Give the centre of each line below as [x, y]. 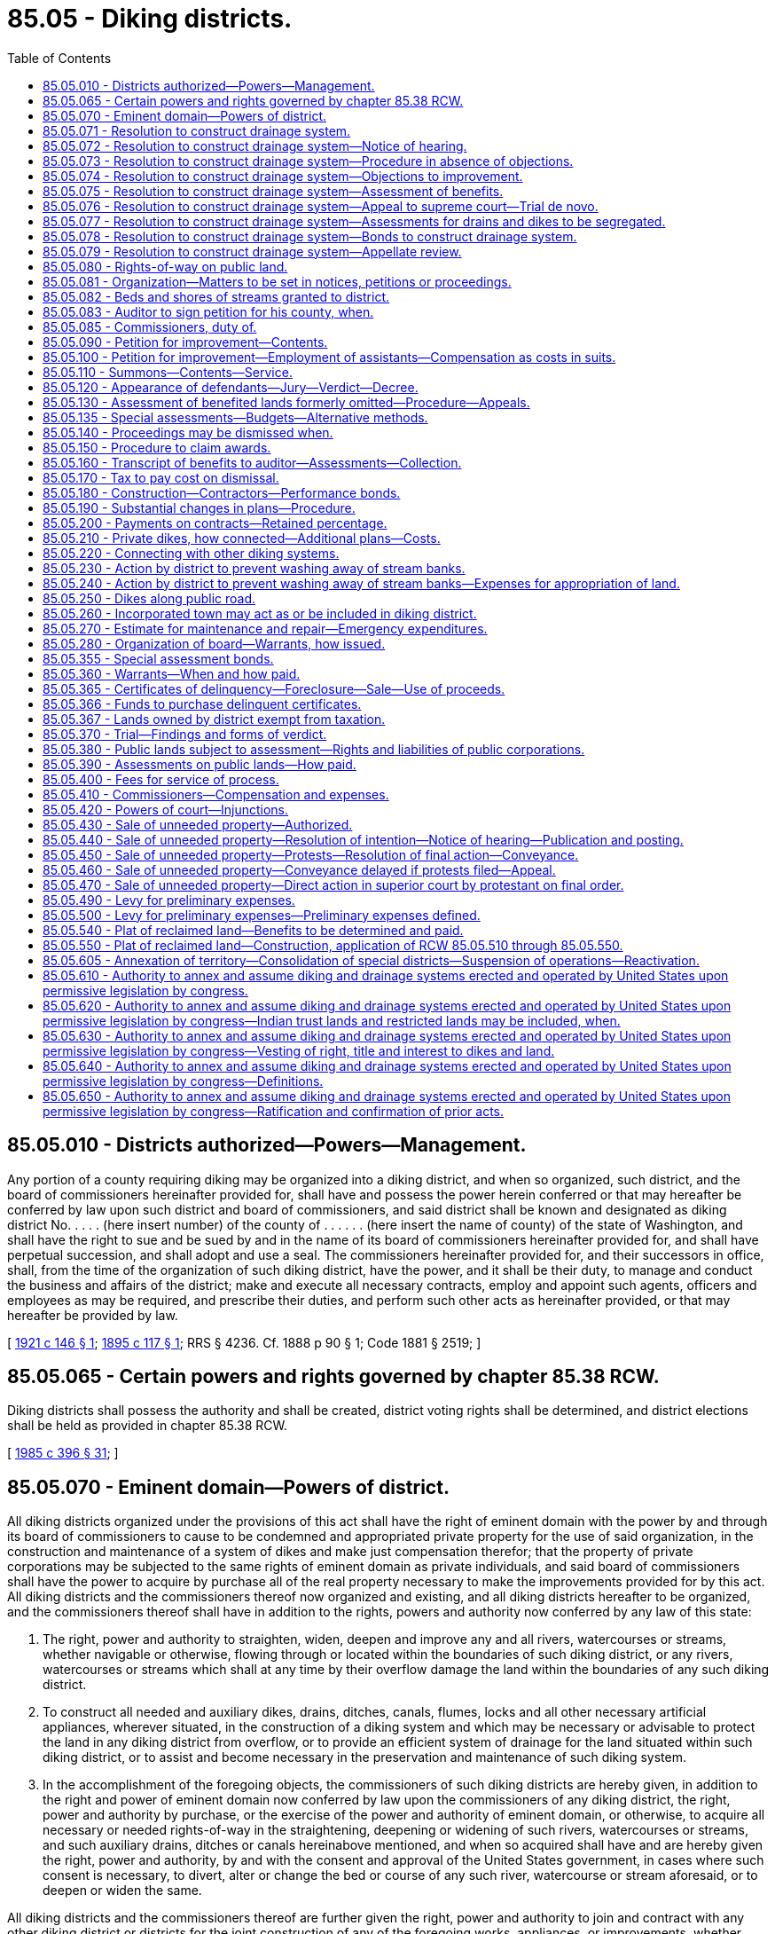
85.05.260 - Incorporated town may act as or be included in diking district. [260, 613]
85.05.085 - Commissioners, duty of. [150, 326]
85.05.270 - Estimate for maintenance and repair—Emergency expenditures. [265, 628]
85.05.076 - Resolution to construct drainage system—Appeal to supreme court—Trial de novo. [321, 206]
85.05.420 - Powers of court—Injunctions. [166, 809]
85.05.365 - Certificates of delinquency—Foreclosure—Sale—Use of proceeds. [274, 688]
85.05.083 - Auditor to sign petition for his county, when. [208, 311]
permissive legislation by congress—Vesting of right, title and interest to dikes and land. [299, 1050]
